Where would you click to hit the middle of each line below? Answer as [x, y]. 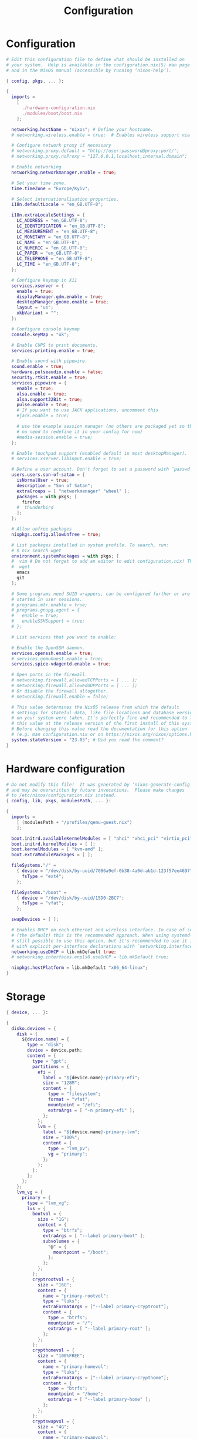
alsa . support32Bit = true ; [50, 399]
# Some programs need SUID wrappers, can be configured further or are [101, 594]
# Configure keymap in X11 [44, 280]
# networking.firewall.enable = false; [60, 697]
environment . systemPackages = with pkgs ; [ [65, 556]
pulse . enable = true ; [43, 405]
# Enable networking [36, 167]
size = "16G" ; [55, 1285]
